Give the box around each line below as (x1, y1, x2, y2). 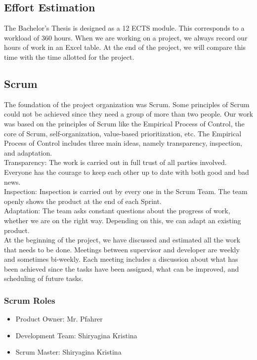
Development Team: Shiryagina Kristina (15, 330, 137, 340)
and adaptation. (4, 147, 52, 158)
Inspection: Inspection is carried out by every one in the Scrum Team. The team (4, 186, 248, 197)
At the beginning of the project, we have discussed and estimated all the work (4, 235, 240, 245)
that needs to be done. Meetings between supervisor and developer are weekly (4, 244, 240, 254)
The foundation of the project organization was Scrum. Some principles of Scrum (4, 99, 250, 109)
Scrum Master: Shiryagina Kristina (15, 347, 122, 357)
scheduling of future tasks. (4, 273, 84, 283)
